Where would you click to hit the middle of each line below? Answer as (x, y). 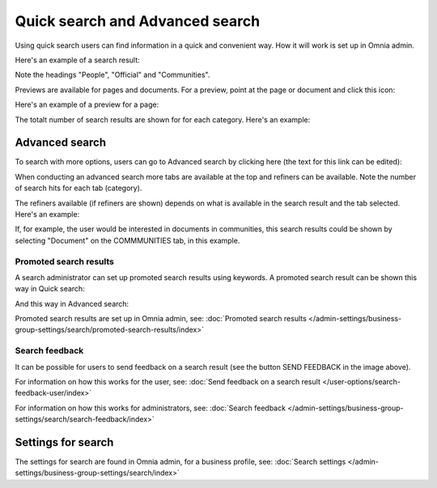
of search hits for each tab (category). (78, 188)
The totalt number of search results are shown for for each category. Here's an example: (163, 119)
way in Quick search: (50, 289)
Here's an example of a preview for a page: (87, 104)
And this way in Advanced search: (72, 303)
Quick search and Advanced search (138, 21)
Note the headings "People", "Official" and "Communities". (112, 75)
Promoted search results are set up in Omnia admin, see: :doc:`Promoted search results (161, 319)
